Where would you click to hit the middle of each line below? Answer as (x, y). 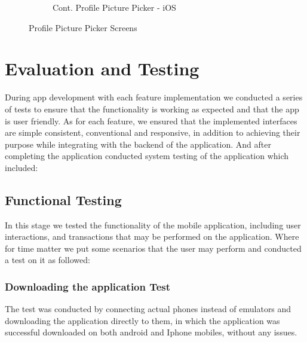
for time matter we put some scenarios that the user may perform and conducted (153, 248)
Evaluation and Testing (102, 68)
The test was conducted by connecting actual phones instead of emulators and (148, 309)
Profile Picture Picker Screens (83, 27)
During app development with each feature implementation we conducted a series (154, 97)
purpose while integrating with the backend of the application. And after (138, 144)
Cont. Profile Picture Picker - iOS (114, 7)
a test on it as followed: (47, 260)
